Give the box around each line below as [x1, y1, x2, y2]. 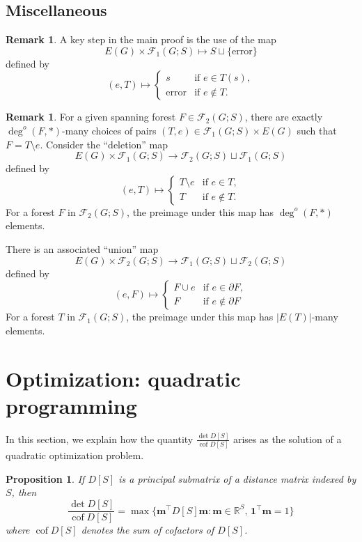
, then [11, 485, 37, 500]
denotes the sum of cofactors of [81, 522, 214, 537]
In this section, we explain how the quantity [6, 431, 194, 446]
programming [6, 391, 137, 419]
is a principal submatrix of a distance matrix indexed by [118, 471, 356, 486]
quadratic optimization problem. [6, 448, 144, 463]
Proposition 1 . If [6, 471, 85, 486]
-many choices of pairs [62, 123, 157, 137]
